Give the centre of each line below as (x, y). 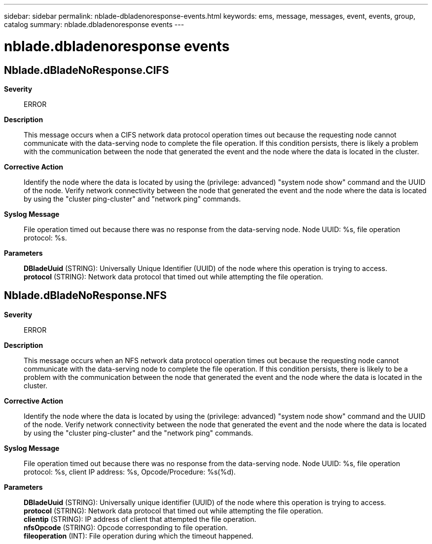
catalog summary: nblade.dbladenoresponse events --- (94, 24)
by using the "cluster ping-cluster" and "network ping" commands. (132, 199)
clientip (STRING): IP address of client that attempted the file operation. (140, 519)
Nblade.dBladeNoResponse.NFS (85, 296)
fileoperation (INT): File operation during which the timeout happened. (139, 536)
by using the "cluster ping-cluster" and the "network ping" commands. (139, 433)
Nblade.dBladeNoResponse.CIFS (87, 70)
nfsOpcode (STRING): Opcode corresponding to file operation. (126, 527)
